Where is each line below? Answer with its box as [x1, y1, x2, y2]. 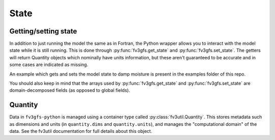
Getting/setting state [9, 27, 77, 36]
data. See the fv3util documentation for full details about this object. [9, 128, 152, 134]
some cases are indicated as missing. [9, 61, 89, 68]
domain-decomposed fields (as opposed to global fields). [9, 87, 130, 93]
